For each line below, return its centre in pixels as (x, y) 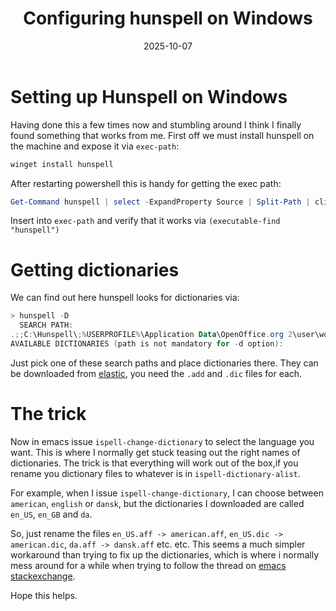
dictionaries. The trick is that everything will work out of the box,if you (154, 463)
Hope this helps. (44, 595)
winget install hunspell (62, 164)
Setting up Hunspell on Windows (149, 96)
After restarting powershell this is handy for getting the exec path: (146, 183)
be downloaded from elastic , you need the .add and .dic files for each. (156, 373)
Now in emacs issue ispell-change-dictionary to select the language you (162, 441)
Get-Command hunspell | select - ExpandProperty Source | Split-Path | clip (171, 202)
